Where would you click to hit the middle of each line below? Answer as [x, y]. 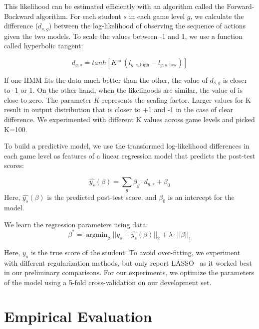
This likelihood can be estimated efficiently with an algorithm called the [114, 6]
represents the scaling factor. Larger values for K [176, 99]
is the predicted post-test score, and [102, 197]
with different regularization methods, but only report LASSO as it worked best [128, 262]
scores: [14, 165]
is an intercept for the [201, 197]
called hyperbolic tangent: [44, 46]
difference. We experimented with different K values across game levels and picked [129, 119]
